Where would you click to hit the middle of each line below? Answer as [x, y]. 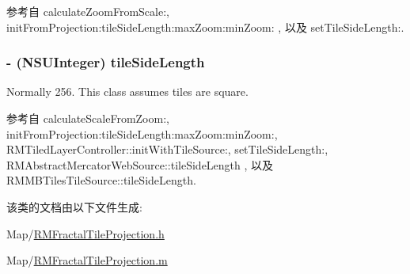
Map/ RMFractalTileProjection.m [87, 260]
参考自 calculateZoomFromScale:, [88, 11]
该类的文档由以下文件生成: [74, 206]
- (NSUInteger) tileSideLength [106, 62]
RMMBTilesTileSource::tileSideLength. [101, 180]
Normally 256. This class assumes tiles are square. [127, 91]
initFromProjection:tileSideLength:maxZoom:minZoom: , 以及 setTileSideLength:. [205, 27]
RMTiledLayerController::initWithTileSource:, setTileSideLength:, [167, 149]
